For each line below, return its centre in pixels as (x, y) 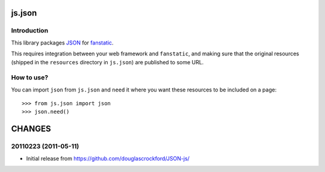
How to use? (29, 78)
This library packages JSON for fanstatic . (62, 43)
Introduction (29, 31)
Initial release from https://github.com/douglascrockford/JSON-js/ (108, 158)
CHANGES (31, 129)
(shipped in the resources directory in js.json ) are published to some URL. (107, 62)
